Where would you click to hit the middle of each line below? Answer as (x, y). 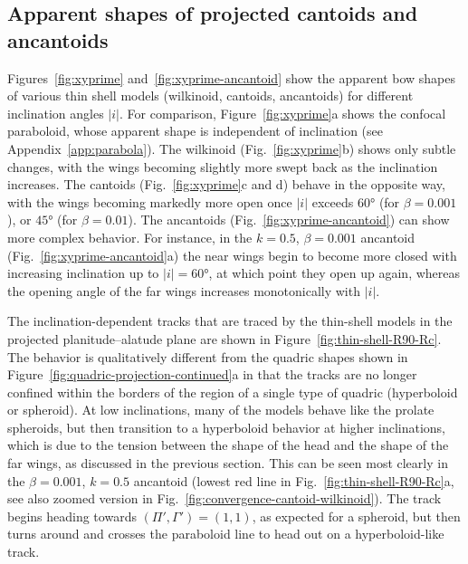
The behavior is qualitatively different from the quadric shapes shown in (208, 356)
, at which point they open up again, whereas (334, 273)
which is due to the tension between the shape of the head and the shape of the (228, 445)
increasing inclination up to (83, 273)
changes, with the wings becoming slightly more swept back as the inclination (223, 166)
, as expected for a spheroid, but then (356, 516)
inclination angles (56, 113)
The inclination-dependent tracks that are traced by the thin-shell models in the (230, 321)
